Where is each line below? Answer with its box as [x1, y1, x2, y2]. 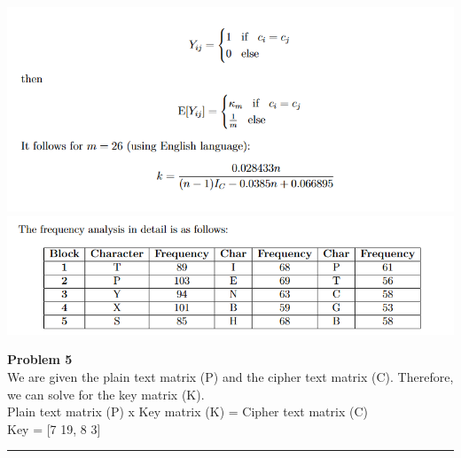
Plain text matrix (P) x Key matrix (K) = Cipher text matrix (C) [7, 402, 368, 421]
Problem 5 [7, 350, 73, 369]
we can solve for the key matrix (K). [7, 384, 205, 403]
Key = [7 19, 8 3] [7, 419, 101, 438]
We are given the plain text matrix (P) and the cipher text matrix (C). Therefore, [7, 368, 454, 386]
